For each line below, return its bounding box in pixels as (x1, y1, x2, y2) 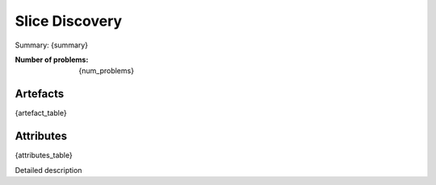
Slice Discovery (15, 12, 123, 30)
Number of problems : (15, 55, 89, 64)
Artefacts (15, 87, 65, 101)
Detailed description (15, 165, 82, 175)
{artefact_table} (15, 109, 68, 118)
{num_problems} (78, 66, 135, 76)
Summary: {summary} (15, 40, 89, 50)
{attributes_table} (15, 150, 73, 160)
